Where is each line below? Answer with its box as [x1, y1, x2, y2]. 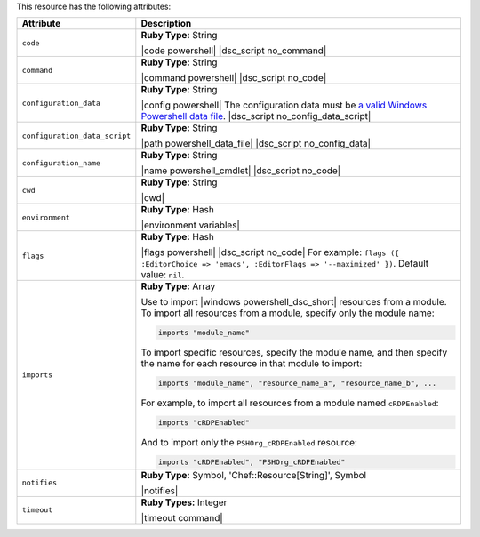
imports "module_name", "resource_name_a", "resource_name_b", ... [157, 379, 437, 389]
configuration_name [21, 158, 101, 168]
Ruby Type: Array [140, 280, 216, 293]
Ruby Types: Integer [140, 496, 228, 509]
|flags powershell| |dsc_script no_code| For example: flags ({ [140, 246, 400, 259]
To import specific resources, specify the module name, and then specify [140, 347, 448, 359]
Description [140, 18, 192, 30]
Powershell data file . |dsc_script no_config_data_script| [140, 110, 372, 123]
